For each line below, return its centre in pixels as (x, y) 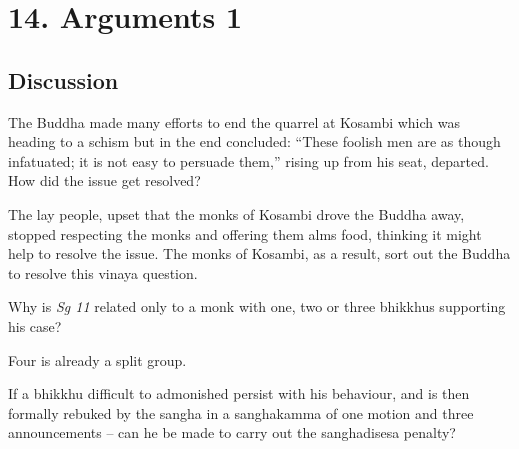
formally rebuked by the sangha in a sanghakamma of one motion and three (241, 412)
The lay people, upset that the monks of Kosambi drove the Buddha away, (236, 213)
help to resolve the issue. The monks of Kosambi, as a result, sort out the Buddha (259, 253)
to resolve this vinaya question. (103, 272)
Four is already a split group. (97, 359)
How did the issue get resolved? (104, 180)
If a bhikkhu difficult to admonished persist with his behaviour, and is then (239, 393)
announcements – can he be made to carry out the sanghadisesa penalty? (232, 432)
